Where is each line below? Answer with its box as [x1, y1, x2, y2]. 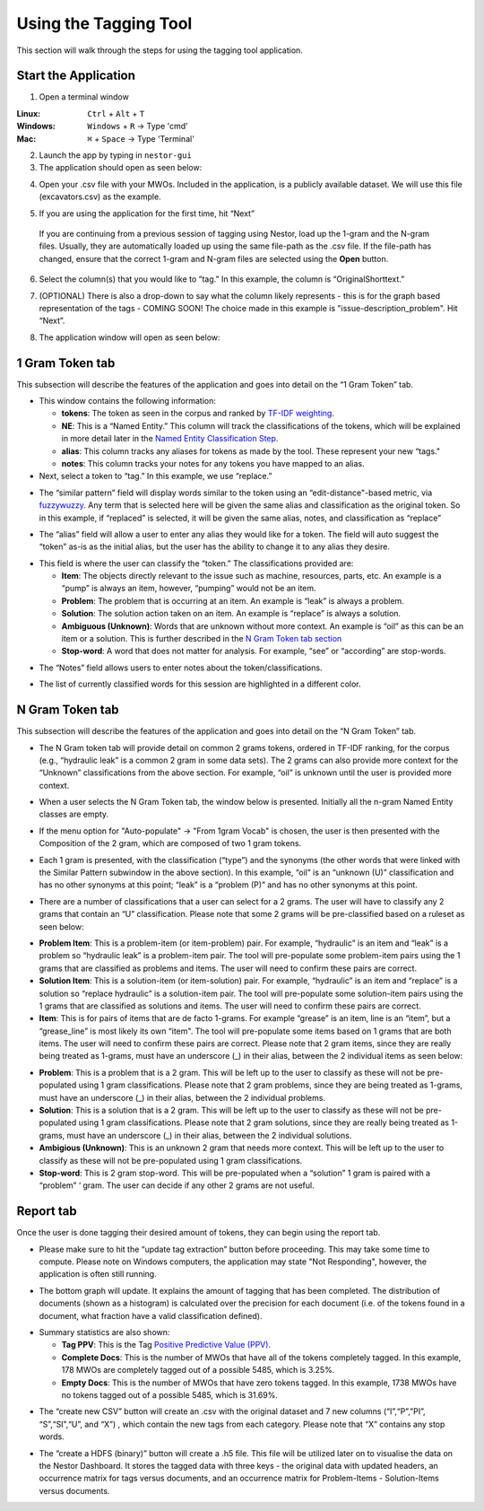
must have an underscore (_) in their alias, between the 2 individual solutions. [66, 1130, 352, 1140]
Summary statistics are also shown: [39, 1327, 170, 1338]
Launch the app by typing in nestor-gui [39, 150, 192, 161]
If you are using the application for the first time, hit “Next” [39, 207, 255, 219]
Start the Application [16, 68, 136, 83]
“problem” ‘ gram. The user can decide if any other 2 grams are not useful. [39, 1180, 315, 1191]
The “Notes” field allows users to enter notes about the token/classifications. [39, 662, 323, 673]
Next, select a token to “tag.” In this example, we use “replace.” [39, 471, 272, 482]
